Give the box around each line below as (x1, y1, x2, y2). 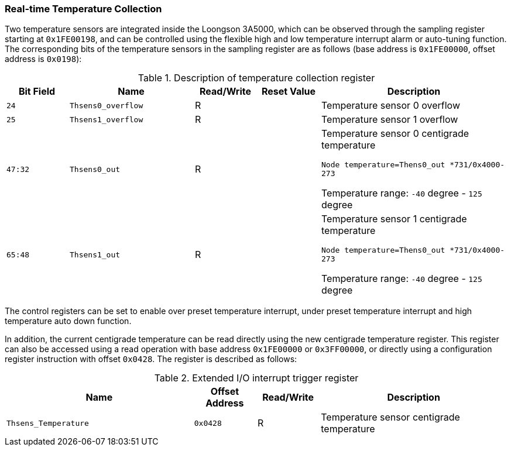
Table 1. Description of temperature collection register (138, 72, 375, 84)
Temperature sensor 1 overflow (321, 113, 458, 126)
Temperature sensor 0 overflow (321, 99, 460, 112)
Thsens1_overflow (70, 115, 143, 124)
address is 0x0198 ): (5, 54, 82, 64)
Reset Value (261, 85, 316, 98)
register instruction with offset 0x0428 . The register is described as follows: (5, 354, 297, 364)
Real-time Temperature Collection (5, 3, 162, 15)
